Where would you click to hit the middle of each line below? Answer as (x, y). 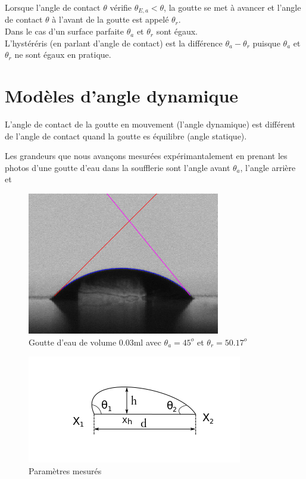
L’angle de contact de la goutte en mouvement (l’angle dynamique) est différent (150, 124)
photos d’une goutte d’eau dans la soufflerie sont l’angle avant (118, 167)
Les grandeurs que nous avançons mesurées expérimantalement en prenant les (146, 156)
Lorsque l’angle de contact (53, 7)
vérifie (121, 7)
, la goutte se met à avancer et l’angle (232, 7)
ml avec (147, 342)
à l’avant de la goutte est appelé (110, 19)
